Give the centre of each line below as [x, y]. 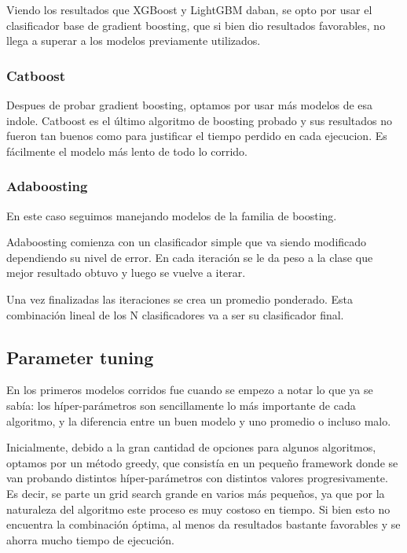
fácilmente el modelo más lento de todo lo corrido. [127, 151]
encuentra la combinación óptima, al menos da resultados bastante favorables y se [203, 524]
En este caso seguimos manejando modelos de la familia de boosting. [172, 215]
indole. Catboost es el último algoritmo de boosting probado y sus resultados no [200, 120]
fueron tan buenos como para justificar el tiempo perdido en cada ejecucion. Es [197, 136]
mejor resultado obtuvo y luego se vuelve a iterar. [126, 273]
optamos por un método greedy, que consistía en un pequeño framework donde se [202, 462]
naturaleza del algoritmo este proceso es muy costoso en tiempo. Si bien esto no [198, 509]
